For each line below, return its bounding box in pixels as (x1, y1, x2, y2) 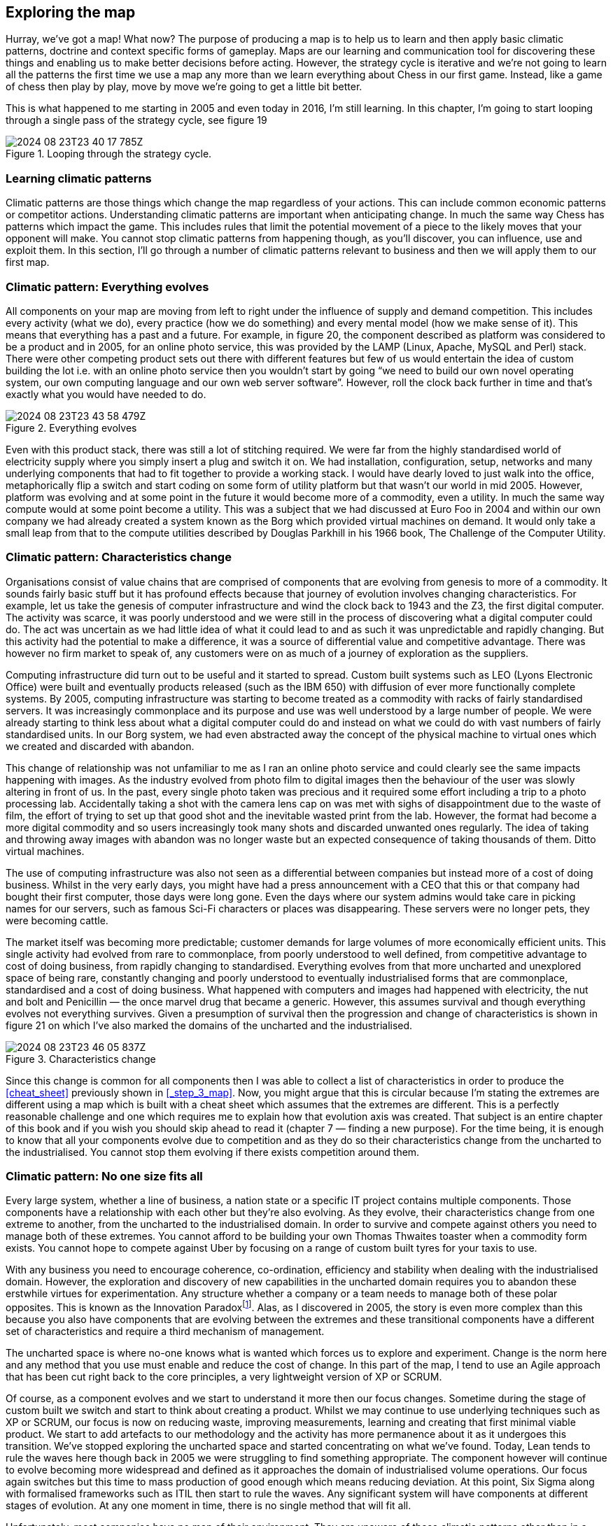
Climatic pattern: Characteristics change (6, 550, 232, 565)
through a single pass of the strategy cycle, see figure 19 (6, 114, 267, 127)
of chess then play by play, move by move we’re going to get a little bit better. (6, 80, 362, 93)
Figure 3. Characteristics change (6, 1052, 156, 1065)
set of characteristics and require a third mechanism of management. (6, 1325, 325, 1338)
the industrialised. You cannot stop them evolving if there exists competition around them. (6, 1145, 420, 1158)
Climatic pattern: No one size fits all (6, 1169, 203, 1184)
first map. (6, 256, 50, 269)
